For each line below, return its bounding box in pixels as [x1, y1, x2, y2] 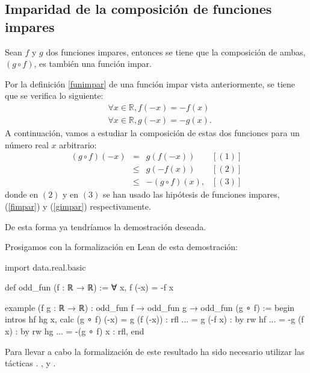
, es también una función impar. [34, 57, 152, 70]
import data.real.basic [5, 260, 86, 273]
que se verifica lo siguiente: [5, 89, 104, 102]
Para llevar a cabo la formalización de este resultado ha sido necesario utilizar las [5, 345, 305, 357]
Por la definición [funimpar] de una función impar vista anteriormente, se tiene [5, 77, 296, 90]
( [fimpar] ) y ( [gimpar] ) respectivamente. [5, 199, 151, 212]
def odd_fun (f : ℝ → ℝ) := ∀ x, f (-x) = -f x [5, 281, 174, 293]
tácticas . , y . [5, 357, 56, 369]
